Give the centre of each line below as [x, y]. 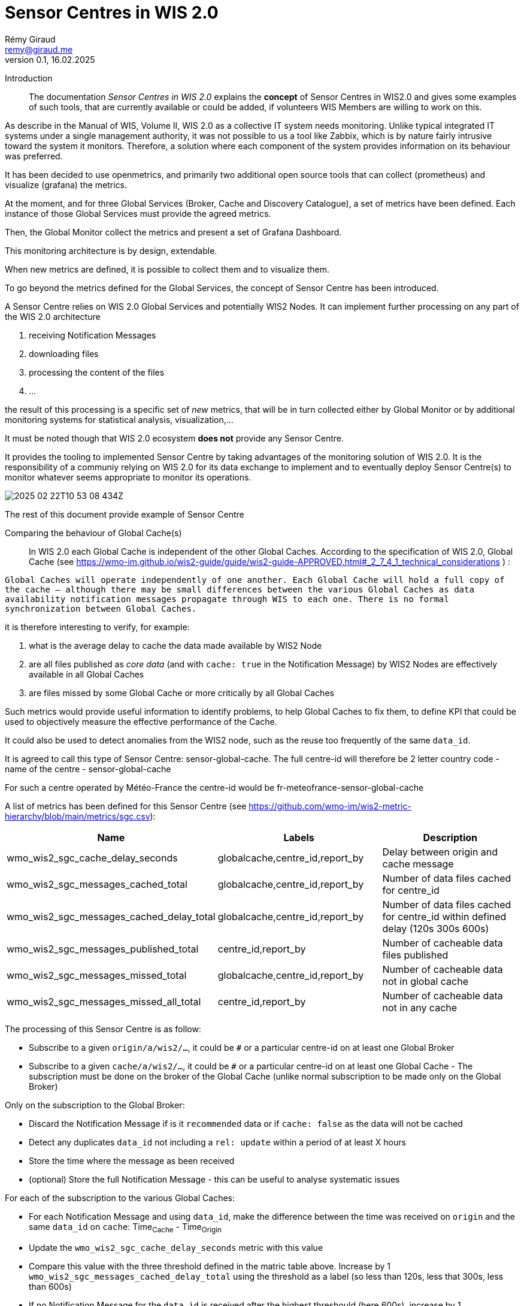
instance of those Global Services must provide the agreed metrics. [138, 213]
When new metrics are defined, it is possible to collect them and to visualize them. [167, 269]
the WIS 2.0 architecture [53, 316]
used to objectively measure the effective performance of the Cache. [141, 721]
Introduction [29, 78]
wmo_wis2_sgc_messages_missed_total [97, 975]
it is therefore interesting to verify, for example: [97, 627]
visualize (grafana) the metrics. [66, 185]
